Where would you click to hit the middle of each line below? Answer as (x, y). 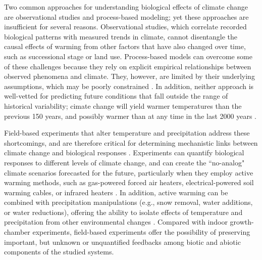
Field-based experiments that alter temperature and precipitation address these (127, 133)
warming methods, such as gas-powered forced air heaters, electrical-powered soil (129, 182)
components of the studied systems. (59, 252)
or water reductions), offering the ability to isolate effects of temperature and (123, 212)
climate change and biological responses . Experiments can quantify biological (124, 153)
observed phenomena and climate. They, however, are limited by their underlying (129, 76)
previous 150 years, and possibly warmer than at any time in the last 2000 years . (130, 116)
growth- (242, 222)
